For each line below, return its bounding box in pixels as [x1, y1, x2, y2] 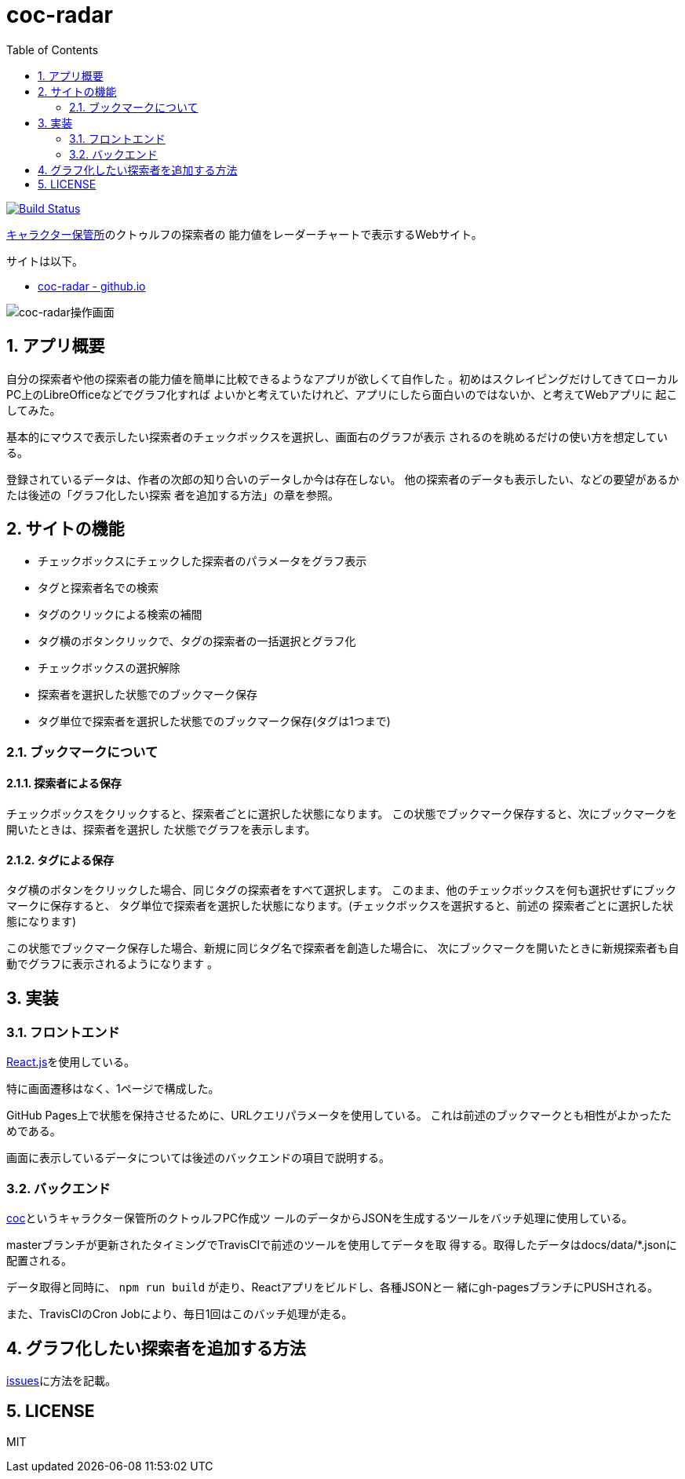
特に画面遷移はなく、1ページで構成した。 [6, 1082, 220, 1096]
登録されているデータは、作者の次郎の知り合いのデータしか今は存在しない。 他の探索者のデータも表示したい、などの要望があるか [6, 472, 680, 486]
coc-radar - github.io [38, 279, 146, 293]
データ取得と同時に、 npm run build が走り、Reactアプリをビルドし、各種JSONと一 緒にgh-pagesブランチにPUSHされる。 [6, 1280, 658, 1295]
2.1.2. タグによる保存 [6, 853, 114, 867]
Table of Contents [6, 42, 99, 57]
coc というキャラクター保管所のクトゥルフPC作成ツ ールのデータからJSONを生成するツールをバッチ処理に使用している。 [6, 1211, 633, 1225]
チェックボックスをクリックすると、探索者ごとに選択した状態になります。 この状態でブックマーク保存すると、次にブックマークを [6, 807, 677, 821]
